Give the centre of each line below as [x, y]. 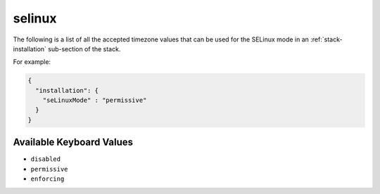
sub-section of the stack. [84, 48]
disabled [46, 159]
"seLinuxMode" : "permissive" [95, 101]
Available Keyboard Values [73, 142]
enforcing [47, 179]
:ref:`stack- [327, 39]
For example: [32, 62]
